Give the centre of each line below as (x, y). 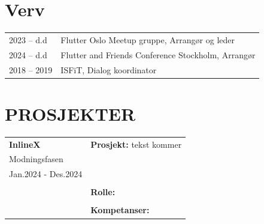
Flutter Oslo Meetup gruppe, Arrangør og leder (148, 39)
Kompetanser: (120, 210)
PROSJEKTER (70, 113)
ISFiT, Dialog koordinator (109, 69)
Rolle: (103, 192)
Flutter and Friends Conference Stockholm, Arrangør (158, 54)
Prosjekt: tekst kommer (136, 144)
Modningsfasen (36, 159)
